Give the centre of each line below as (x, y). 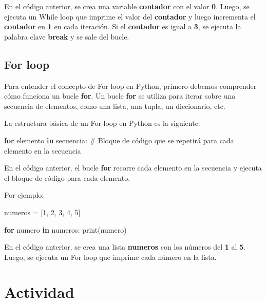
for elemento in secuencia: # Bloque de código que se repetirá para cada (119, 140)
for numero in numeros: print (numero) (65, 229)
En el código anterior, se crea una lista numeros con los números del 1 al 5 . (125, 247)
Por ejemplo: (24, 195)
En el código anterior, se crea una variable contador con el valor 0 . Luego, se (127, 6)
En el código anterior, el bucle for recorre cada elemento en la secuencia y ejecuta (133, 168)
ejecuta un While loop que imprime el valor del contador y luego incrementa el (130, 16)
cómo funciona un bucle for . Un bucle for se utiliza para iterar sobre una (120, 96)
